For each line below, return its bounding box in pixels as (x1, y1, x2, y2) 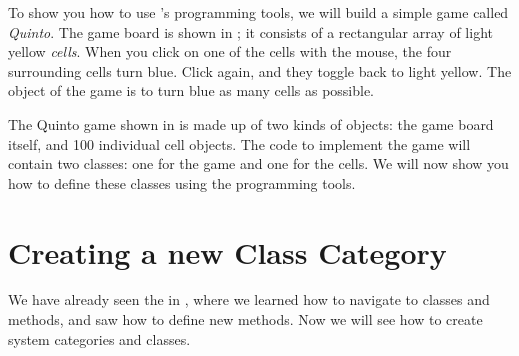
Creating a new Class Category (8, 231, 447, 272)
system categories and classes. (8, 328, 191, 349)
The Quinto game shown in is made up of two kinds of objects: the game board (8, 113, 494, 134)
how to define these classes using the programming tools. (8, 172, 356, 193)
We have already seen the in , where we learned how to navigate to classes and (8, 289, 490, 310)
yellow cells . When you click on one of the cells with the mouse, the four (8, 41, 452, 62)
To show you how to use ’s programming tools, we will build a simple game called (8, 2, 509, 22)
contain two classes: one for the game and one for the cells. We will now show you (8, 153, 509, 174)
